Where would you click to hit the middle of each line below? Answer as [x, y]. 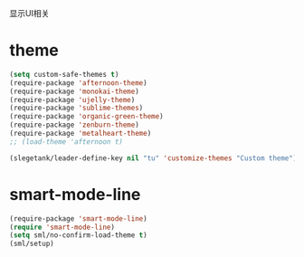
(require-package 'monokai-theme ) [75, 91]
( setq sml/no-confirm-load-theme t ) [78, 235]
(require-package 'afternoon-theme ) [78, 83]
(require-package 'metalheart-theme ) [81, 134]
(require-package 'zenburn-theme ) [75, 125]
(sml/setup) [32, 244]
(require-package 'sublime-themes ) [76, 108]
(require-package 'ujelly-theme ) [72, 100]
